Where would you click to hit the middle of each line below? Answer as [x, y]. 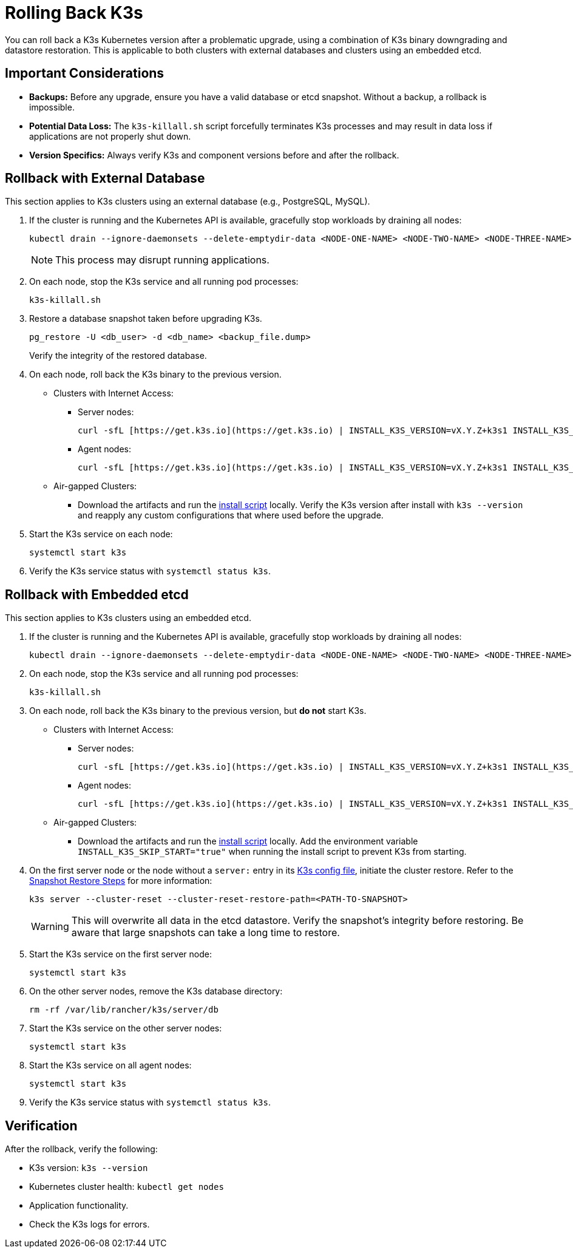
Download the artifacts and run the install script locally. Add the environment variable [248, 841]
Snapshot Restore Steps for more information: [121, 881]
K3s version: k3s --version [89, 1168]
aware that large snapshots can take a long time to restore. [205, 933]
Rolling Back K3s [74, 13]
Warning [50, 927]
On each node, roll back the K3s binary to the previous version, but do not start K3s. [198, 711]
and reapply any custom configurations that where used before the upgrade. [231, 515]
